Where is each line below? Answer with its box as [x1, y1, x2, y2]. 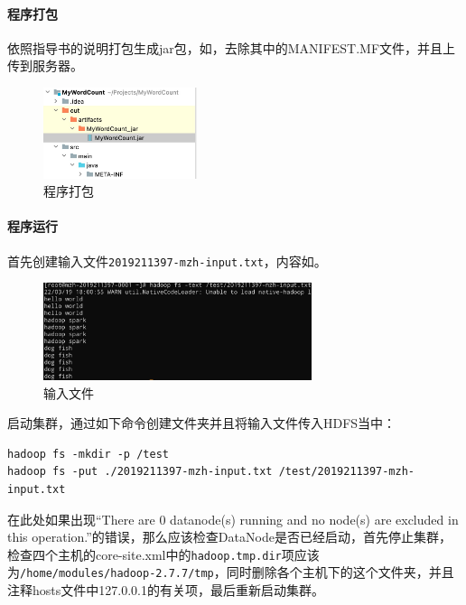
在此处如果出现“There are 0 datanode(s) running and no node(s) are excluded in [7, 509, 459, 528]
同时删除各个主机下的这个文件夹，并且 [226, 563, 454, 582]
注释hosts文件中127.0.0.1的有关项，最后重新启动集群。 [7, 581, 324, 600]
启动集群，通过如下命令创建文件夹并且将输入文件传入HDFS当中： [7, 414, 396, 433]
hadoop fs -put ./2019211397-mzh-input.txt [7, 465, 273, 479]
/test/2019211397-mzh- [278, 465, 415, 479]
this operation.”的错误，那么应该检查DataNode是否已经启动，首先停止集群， [7, 527, 452, 546]
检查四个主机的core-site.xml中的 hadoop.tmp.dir [7, 544, 282, 563]
